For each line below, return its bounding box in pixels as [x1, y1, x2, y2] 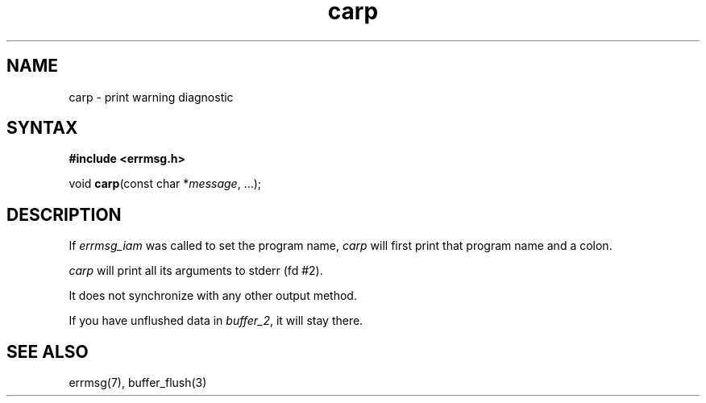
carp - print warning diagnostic [69, 89, 234, 104]
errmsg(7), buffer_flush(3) [69, 376, 207, 390]
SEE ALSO [6, 341, 89, 362]
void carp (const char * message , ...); [69, 177, 262, 191]
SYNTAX [6, 118, 78, 139]
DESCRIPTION [6, 204, 122, 225]
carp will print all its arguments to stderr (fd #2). [69, 264, 323, 278]
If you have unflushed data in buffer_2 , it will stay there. [69, 314, 363, 328]
